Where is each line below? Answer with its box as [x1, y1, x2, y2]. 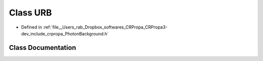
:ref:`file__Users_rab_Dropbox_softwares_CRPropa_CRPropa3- [43, 24, 168, 30]
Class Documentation [9, 44, 76, 52]
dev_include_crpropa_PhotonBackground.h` [21, 30, 109, 36]
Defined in [21, 24, 42, 30]
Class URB [9, 7, 52, 18]
